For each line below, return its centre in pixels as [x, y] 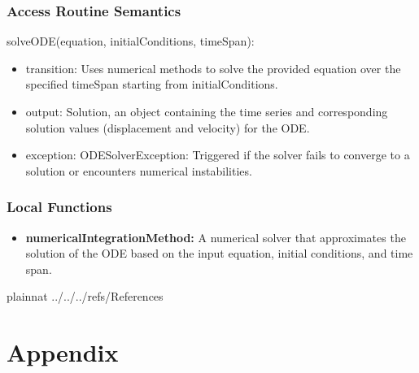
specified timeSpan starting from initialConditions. [152, 84]
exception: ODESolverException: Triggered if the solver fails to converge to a [218, 155]
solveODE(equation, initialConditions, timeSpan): [131, 41]
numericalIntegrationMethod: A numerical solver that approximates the [216, 237]
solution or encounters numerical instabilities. [139, 170]
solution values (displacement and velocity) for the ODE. [168, 127]
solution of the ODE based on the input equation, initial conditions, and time [219, 253]
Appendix [63, 352]
